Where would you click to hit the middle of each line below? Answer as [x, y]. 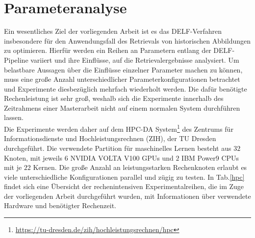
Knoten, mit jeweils [33, 157]
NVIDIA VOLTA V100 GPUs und [122, 157]
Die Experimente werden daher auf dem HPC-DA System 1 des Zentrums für [119, 128]
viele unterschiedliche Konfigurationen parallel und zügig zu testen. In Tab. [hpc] [124, 177]
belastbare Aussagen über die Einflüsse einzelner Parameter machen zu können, [123, 69]
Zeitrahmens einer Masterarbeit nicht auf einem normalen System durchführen [122, 107]
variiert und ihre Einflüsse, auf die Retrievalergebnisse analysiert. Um [135, 59]
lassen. [14, 117]
